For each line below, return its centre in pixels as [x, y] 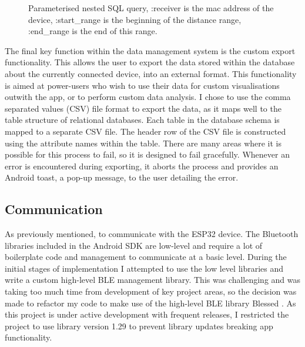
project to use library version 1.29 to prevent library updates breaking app [139, 326]
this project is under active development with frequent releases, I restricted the [147, 314]
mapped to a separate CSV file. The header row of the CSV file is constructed [145, 131]
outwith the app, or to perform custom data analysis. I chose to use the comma [148, 97]
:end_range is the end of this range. [93, 31]
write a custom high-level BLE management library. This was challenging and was [153, 280]
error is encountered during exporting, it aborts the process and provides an [142, 166]
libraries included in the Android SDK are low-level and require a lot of [134, 245]
